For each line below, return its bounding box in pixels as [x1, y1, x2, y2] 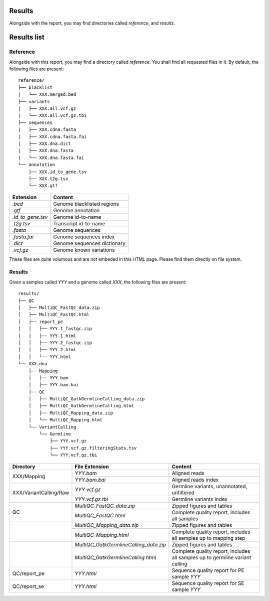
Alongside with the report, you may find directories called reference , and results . [9, 20, 175, 26]
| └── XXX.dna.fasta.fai [18, 155, 84, 161]
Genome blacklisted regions [53, 200, 119, 207]
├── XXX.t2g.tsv [28, 176, 68, 182]
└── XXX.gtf [28, 183, 58, 189]
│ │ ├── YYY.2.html [18, 347, 76, 353]
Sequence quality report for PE [171, 567, 244, 574]
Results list [9, 33, 44, 42]
